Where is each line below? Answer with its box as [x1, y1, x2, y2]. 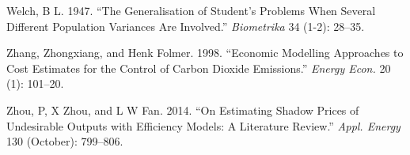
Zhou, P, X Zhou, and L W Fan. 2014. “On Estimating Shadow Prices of [6, 101, 359, 118]
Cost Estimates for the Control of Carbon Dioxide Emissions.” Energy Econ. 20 [6, 59, 391, 76]
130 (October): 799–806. [6, 133, 123, 149]
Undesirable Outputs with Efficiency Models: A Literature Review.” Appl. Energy [6, 117, 401, 134]
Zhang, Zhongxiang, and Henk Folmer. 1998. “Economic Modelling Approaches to [6, 44, 404, 61]
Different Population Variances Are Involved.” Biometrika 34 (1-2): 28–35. [6, 17, 365, 34]
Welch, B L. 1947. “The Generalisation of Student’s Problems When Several [6, 2, 376, 18]
